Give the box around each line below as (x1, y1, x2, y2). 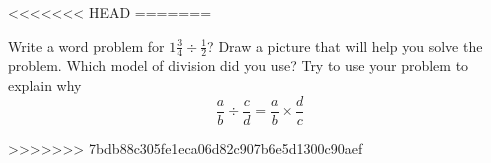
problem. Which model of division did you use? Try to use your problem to (8, 55, 469, 76)
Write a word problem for (8, 35, 165, 56)
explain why (8, 75, 82, 96)
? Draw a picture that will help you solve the (207, 35, 483, 56)
